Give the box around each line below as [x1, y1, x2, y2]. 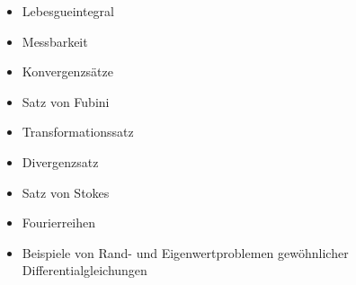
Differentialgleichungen [22, 261, 147, 280]
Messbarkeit [22, 31, 88, 50]
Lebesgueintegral [22, 2, 114, 20]
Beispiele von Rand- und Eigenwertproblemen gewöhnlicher [22, 243, 349, 262]
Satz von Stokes [22, 183, 110, 201]
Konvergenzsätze [22, 62, 114, 81]
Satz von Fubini [22, 92, 110, 111]
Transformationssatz [22, 122, 134, 141]
